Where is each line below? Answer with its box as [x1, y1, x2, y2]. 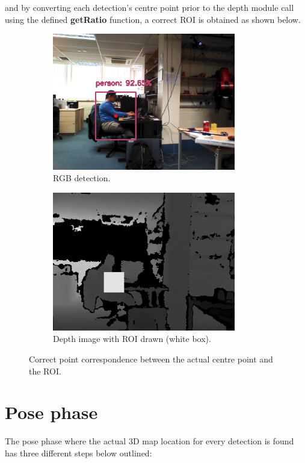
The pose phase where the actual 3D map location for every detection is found [5, 435, 294, 447]
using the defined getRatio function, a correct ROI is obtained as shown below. [5, 13, 301, 25]
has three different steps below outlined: [5, 446, 152, 459]
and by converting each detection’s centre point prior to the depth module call [5, 1, 294, 13]
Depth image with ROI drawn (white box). [53, 332, 211, 345]
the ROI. [29, 364, 61, 377]
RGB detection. [53, 172, 111, 184]
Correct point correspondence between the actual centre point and [29, 353, 273, 365]
